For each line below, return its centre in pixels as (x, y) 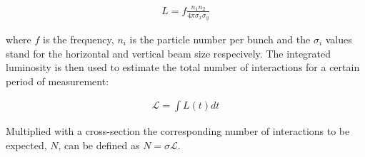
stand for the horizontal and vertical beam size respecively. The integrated (169, 53)
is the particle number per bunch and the (220, 39)
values (339, 39)
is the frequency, (79, 39)
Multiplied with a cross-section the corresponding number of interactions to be (178, 131)
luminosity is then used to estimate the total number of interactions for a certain (183, 67)
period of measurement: (57, 81)
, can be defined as (99, 145)
